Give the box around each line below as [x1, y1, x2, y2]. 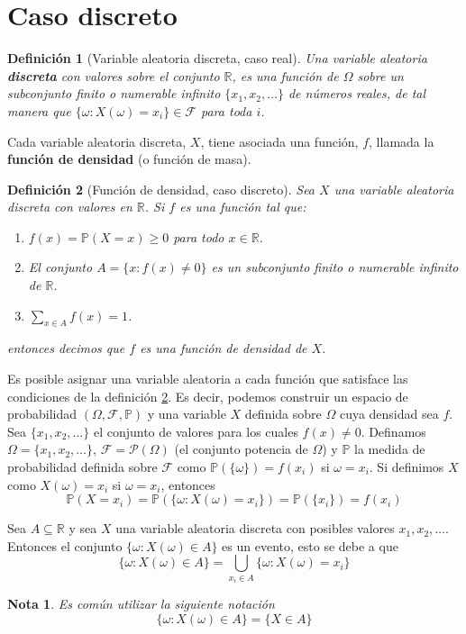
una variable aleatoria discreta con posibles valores [115, 519, 395, 538]
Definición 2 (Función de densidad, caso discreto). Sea [7, 179, 315, 198]
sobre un [357, 66, 404, 85]
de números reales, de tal [288, 84, 426, 103]
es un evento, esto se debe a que [222, 536, 398, 555]
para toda [201, 101, 252, 120]
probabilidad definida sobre [7, 457, 158, 476]
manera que [7, 101, 71, 120]
